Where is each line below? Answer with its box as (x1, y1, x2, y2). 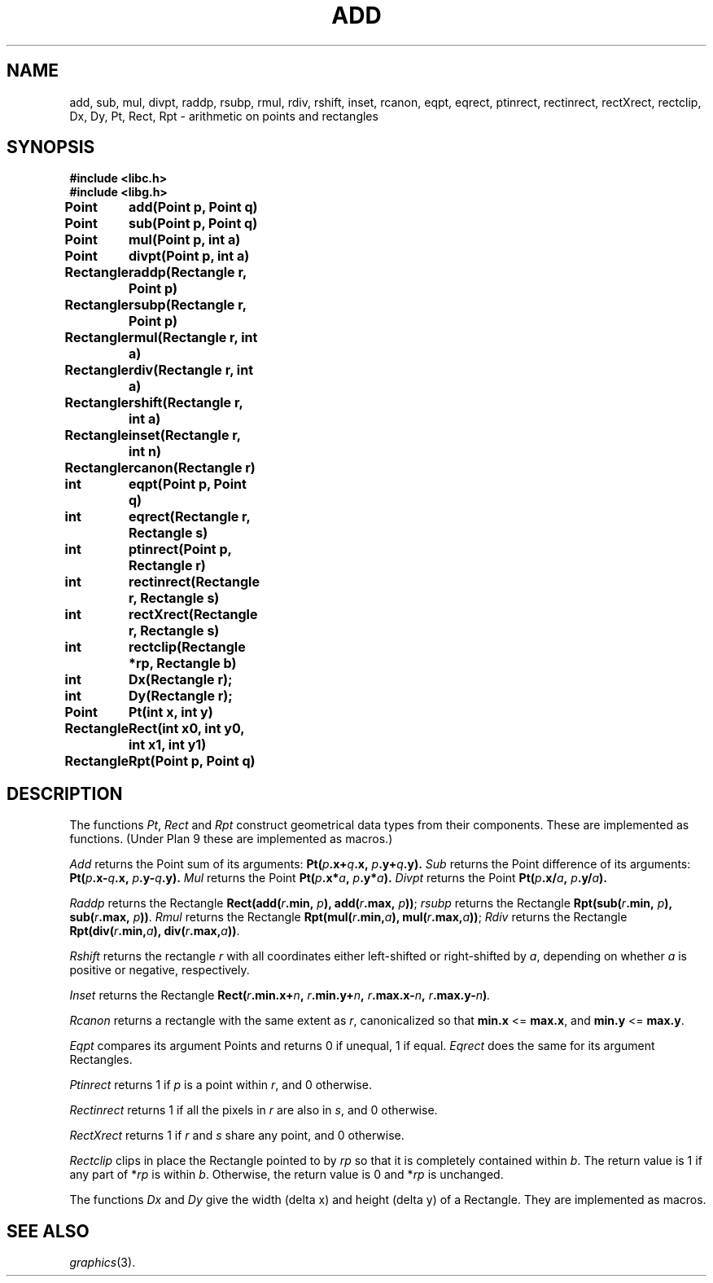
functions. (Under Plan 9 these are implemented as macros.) (69, 832, 393, 846)
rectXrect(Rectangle (129, 606, 258, 623)
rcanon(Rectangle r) (129, 459, 256, 477)
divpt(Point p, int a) (129, 248, 250, 265)
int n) (129, 443, 161, 460)
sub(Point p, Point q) (129, 215, 258, 232)
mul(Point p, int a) (129, 231, 241, 248)
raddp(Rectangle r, (129, 264, 247, 281)
